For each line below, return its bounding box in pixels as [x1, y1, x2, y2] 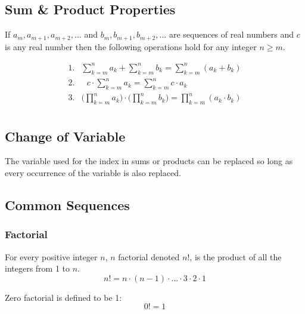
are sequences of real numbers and [169, 28, 294, 41]
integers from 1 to [5, 262, 70, 275]
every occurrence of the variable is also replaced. [5, 167, 181, 179]
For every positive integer [5, 250, 98, 263]
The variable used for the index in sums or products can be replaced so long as [5, 155, 293, 167]
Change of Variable [5, 127, 126, 145]
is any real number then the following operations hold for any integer [5, 40, 257, 53]
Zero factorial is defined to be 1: [5, 291, 122, 303]
